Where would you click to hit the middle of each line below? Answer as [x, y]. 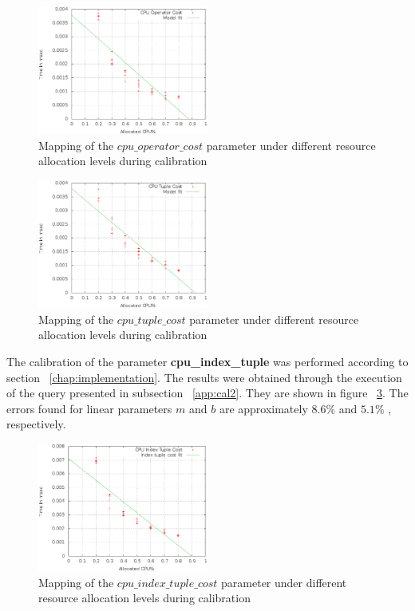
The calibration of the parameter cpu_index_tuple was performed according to [207, 362]
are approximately [263, 408]
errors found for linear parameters [89, 408]
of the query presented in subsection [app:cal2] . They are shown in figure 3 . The [207, 393]
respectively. [36, 424]
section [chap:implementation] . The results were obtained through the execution [204, 377]
